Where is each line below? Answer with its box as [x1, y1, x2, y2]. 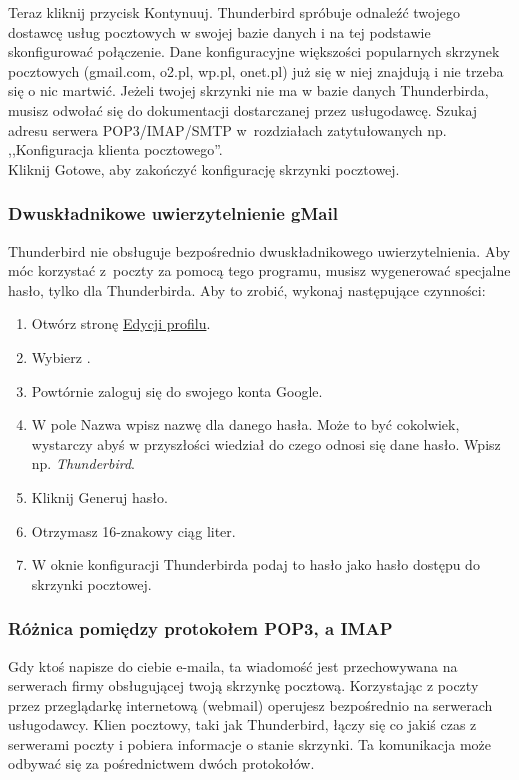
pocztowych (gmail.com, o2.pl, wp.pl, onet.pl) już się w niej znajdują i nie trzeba [8, 60, 504, 81]
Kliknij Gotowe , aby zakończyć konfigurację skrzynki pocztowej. [8, 158, 400, 179]
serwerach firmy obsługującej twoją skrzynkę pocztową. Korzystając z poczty [8, 675, 479, 696]
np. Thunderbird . [31, 453, 135, 474]
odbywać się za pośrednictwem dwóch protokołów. [8, 753, 315, 774]
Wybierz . [31, 346, 91, 367]
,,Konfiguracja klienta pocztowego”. [8, 139, 223, 160]
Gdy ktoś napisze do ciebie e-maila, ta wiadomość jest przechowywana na [8, 655, 458, 676]
